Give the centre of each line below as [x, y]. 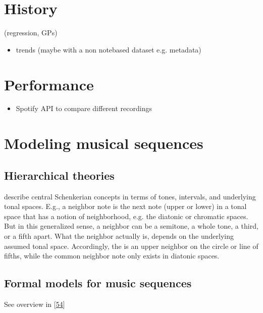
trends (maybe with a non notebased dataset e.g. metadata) [109, 49]
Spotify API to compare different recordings [84, 108]
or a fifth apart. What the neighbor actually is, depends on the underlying [119, 236]
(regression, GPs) [31, 33]
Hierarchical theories [59, 175]
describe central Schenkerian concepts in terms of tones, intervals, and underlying [130, 196]
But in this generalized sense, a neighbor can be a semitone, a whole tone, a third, [131, 226]
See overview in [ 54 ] [35, 304]
